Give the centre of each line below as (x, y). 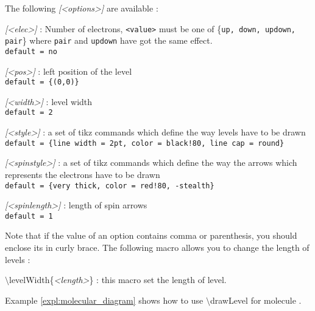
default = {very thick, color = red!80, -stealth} (110, 186)
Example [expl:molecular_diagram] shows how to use (104, 300)
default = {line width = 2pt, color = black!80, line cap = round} (145, 143)
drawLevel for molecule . (256, 300)
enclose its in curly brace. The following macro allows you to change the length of (157, 247)
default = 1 (29, 216)
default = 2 (29, 113)
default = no (31, 51)
